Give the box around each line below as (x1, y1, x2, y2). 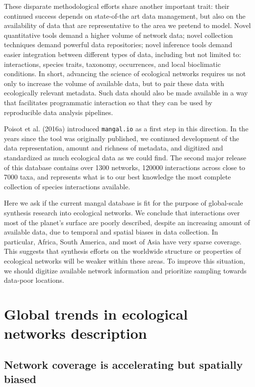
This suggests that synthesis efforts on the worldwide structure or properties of (4, 246, 241, 256)
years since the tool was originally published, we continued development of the (4, 133, 239, 143)
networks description (4, 323, 147, 343)
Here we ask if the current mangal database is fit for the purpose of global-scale (4, 198, 243, 208)
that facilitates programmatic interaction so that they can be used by (4, 97, 213, 107)
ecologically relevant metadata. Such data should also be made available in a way (4, 88, 248, 98)
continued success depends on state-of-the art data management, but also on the (4, 10, 246, 21)
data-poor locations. (4, 275, 64, 285)
